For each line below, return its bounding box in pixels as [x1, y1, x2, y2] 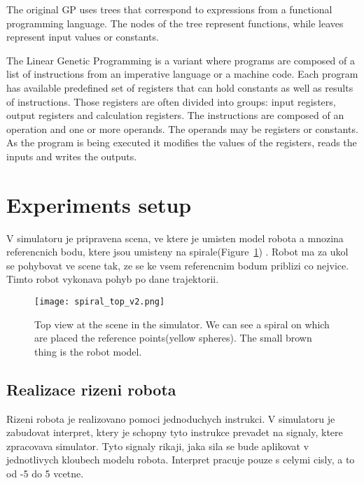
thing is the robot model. [34, 344, 142, 358]
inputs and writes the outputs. [6, 148, 137, 163]
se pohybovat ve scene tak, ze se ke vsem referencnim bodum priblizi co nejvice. [6, 258, 349, 272]
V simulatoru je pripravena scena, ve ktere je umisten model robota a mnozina [6, 230, 344, 245]
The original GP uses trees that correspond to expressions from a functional [6, 2, 332, 16]
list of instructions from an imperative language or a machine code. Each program [6, 66, 358, 81]
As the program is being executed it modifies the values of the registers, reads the [6, 135, 357, 150]
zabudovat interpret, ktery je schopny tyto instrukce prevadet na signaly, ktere [6, 425, 343, 440]
